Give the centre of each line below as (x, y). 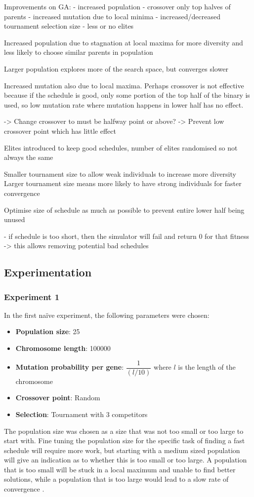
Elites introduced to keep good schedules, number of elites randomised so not (121, 147)
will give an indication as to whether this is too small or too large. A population (126, 460)
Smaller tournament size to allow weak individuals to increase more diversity (120, 173)
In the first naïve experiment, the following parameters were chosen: (107, 315)
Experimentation (48, 272)
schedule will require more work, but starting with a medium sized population (122, 450)
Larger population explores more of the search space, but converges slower (116, 68)
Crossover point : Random (58, 398)
